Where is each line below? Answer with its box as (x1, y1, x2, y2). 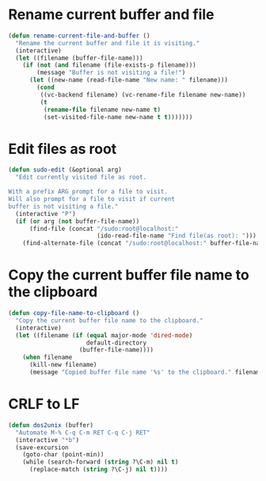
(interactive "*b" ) (15, 436, 80, 444)
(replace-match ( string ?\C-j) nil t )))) (28, 466, 169, 474)
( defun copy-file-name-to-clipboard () (8, 310, 140, 317)
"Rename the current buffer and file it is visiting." (15, 39, 200, 47)
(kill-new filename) (28, 361, 97, 369)
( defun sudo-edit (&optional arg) (8, 166, 123, 174)
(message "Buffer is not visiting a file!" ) (36, 69, 186, 77)
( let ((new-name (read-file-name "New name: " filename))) (28, 76, 228, 84)
